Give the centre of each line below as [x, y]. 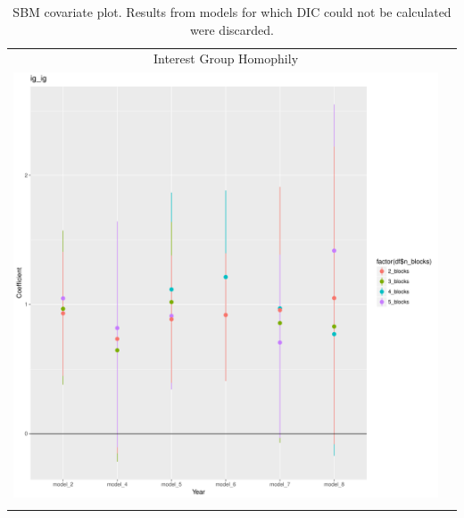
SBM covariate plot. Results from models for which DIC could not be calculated [232, 12]
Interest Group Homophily [226, 58]
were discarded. [232, 29]
